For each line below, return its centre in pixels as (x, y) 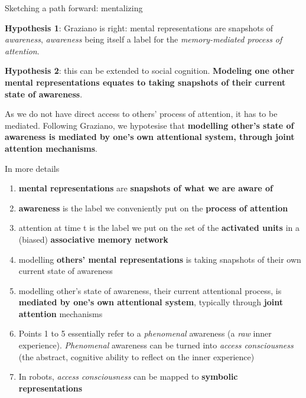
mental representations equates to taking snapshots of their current (145, 82)
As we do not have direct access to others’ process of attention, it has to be (141, 114)
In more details (32, 168)
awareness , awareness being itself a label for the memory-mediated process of (144, 39)
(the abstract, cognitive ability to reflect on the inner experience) (136, 356)
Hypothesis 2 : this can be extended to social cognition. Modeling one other (150, 71)
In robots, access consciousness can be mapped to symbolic (128, 376)
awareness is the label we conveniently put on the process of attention (153, 208)
